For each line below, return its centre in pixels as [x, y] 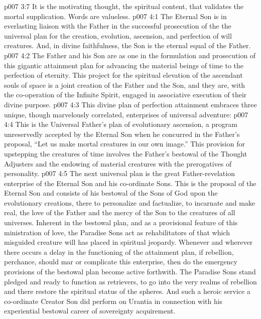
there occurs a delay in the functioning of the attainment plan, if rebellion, [119, 252]
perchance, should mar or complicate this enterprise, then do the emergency [121, 262]
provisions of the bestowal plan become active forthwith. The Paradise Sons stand [130, 272]
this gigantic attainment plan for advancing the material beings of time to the [124, 65]
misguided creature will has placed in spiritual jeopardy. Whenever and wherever [128, 242]
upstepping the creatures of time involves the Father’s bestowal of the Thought [126, 153]
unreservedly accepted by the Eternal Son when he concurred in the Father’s [122, 134]
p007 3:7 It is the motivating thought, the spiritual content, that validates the [124, 6]
